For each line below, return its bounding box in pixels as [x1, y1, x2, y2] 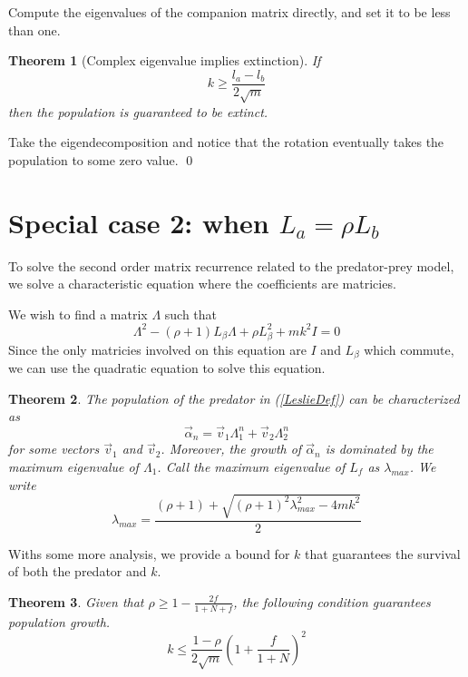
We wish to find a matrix [8, 304, 148, 323]
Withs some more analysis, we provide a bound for [8, 544, 290, 563]
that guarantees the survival [304, 544, 461, 563]
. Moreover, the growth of [161, 439, 302, 458]
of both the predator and [8, 562, 147, 581]
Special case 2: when [8, 203, 269, 240]
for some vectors [8, 439, 100, 458]
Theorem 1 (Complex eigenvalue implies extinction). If [8, 51, 321, 70]
